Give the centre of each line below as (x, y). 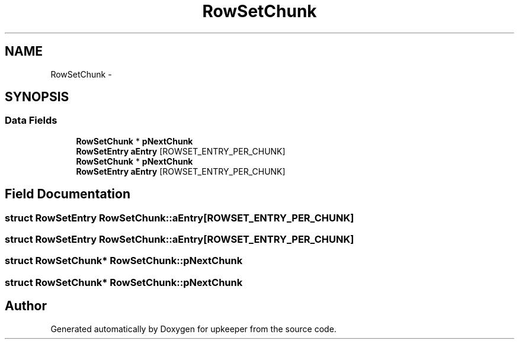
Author (26, 306)
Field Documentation (68, 194)
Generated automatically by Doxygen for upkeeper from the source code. (193, 329)
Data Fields (31, 120)
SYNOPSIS (37, 97)
